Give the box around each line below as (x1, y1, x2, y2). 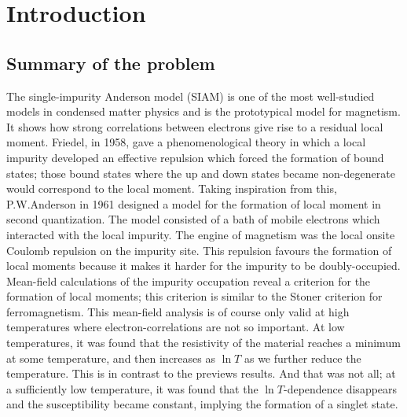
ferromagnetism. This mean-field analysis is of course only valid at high (6, 303, 350, 319)
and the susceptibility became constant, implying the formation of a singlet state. (6, 396, 398, 412)
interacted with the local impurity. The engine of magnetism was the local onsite (6, 226, 395, 242)
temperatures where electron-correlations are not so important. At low (6, 319, 345, 335)
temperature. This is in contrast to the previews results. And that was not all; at (6, 365, 396, 382)
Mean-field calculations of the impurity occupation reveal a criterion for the (6, 272, 371, 289)
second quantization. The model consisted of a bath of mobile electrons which (6, 211, 380, 227)
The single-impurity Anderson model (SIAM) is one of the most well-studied (6, 87, 375, 104)
